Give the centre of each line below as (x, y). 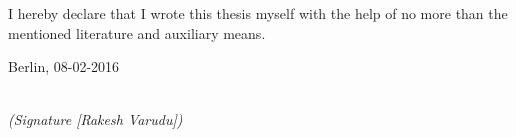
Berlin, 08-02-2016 (64, 66)
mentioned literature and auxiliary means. (137, 32)
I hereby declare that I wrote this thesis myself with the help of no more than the (258, 13)
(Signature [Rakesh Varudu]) (95, 119)
